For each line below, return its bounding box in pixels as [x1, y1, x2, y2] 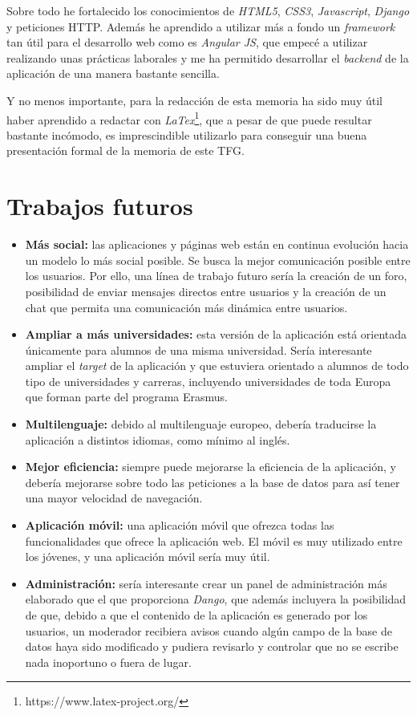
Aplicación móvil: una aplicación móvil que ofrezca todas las [25, 517, 334, 534]
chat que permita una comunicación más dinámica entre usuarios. [25, 299, 348, 315]
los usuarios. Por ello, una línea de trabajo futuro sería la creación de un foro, [25, 267, 407, 284]
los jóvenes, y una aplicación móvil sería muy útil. [25, 548, 270, 565]
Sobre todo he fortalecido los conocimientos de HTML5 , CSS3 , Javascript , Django [6, 2, 410, 18]
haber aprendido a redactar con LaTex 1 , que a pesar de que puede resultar [6, 108, 372, 128]
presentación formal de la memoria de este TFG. [6, 142, 245, 159]
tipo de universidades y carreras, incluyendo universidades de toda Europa [25, 372, 391, 389]
